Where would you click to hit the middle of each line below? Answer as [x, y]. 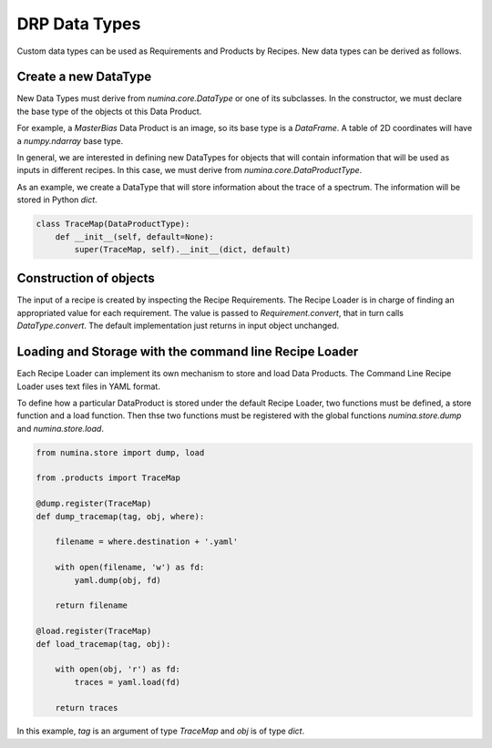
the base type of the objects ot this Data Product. [109, 111]
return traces [87, 707]
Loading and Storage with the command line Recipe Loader [188, 352]
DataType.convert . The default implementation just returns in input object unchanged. [178, 326]
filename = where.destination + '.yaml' [147, 542]
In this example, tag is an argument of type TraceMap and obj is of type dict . [161, 731]
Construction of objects [86, 278]
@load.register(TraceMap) [94, 631]
